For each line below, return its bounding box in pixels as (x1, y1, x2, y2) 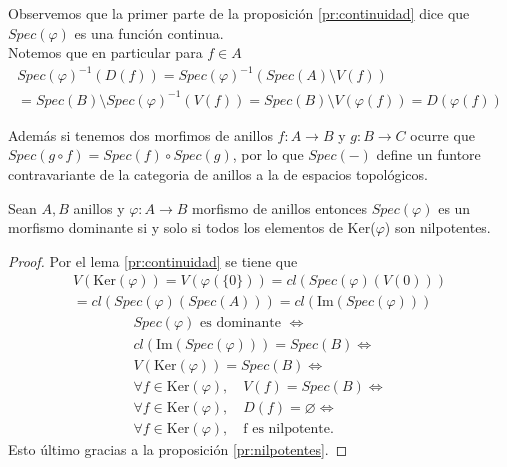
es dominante (200, 316, 281, 331)
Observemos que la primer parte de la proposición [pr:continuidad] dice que (8, 3, 470, 23)
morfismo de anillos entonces (192, 197, 367, 218)
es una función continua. (74, 22, 224, 43)
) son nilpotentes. (384, 217, 491, 238)
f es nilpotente (243, 421, 331, 436)
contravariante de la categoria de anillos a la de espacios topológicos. (8, 164, 428, 185)
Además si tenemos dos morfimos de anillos (8, 124, 273, 145)
